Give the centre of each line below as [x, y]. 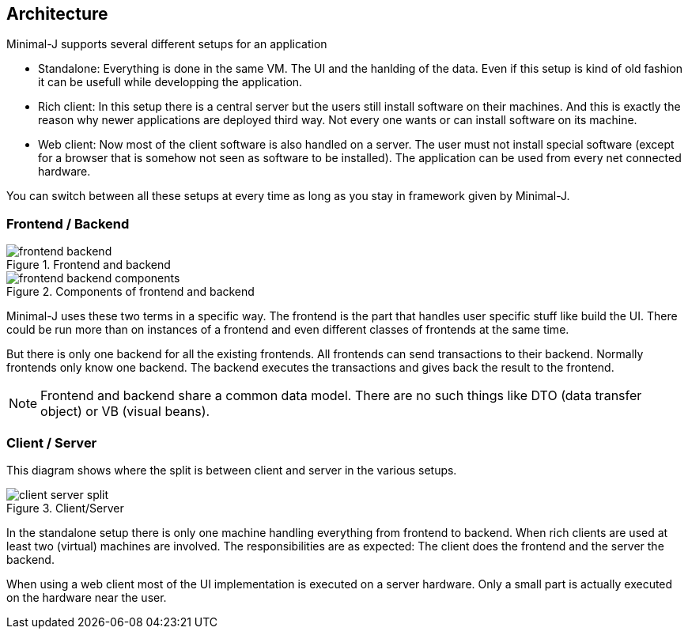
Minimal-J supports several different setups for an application [167, 44]
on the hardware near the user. [87, 597]
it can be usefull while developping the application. [170, 82]
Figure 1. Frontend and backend [89, 265]
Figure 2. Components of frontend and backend [130, 292]
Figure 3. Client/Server [65, 508]
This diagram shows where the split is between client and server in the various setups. [232, 470]
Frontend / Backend [68, 223]
